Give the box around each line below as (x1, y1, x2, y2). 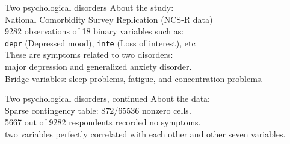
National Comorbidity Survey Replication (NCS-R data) (5, 13, 213, 25)
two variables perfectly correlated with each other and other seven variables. (5, 128, 286, 140)
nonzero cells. (142, 104, 191, 116)
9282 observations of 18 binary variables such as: (5, 25, 184, 37)
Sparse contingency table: (5, 104, 99, 116)
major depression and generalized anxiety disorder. (5, 60, 192, 73)
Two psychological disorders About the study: (5, 1, 174, 13)
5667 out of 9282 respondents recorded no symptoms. (5, 116, 201, 128)
